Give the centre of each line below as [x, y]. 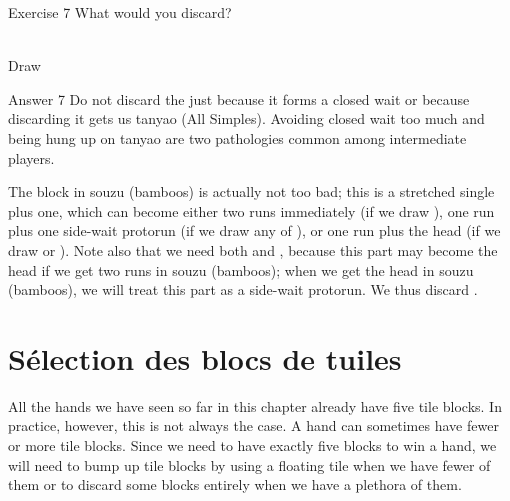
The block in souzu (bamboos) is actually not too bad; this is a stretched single [251, 191]
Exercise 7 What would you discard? [120, 12]
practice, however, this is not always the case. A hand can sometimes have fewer [253, 425]
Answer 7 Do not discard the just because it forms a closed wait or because [239, 98]
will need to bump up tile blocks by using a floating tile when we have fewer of [249, 464]
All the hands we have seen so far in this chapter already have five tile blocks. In [255, 405]
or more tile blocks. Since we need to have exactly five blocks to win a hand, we [252, 445]
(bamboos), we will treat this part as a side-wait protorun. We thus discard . [243, 289]
